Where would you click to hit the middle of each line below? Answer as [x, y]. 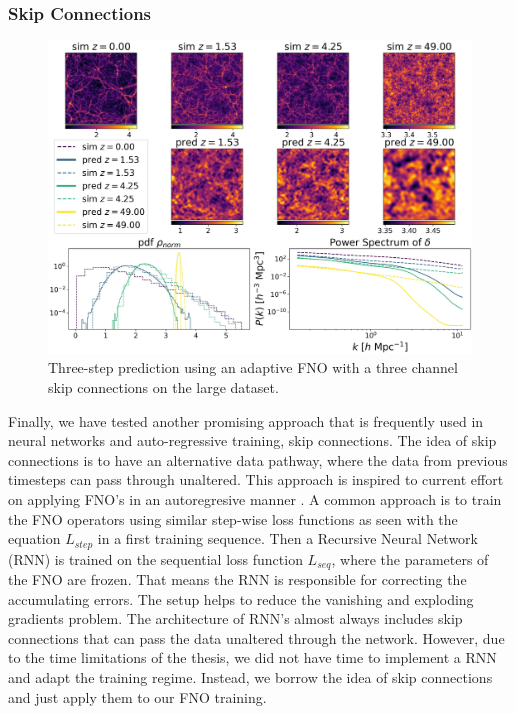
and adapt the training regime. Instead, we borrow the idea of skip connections [250, 677]
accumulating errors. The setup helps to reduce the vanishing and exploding [241, 598]
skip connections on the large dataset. [163, 387]
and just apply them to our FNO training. [137, 696]
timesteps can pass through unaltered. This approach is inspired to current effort [256, 479]
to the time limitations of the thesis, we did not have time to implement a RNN [252, 657]
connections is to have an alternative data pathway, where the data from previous [258, 459]
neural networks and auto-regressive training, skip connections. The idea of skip [252, 440]
